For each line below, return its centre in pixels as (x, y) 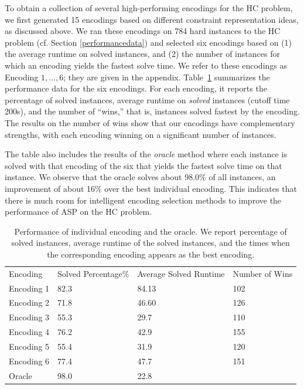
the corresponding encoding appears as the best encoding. (151, 254)
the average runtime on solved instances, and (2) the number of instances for (142, 54)
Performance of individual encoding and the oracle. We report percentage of (151, 231)
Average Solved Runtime (181, 273)
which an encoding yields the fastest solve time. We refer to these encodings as (146, 65)
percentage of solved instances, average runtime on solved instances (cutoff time (147, 99)
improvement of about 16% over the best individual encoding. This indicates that (151, 188)
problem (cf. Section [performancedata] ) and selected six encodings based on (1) (148, 42)
